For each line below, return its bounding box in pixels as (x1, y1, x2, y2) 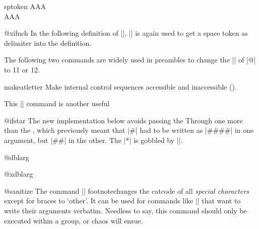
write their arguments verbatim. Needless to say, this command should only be (4, 205, 247, 215)
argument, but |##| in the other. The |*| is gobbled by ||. (4, 134, 183, 145)
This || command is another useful (4, 98, 110, 109)
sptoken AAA (4, 1, 46, 11)
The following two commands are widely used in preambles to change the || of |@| (4, 54, 256, 65)
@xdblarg (4, 169, 33, 179)
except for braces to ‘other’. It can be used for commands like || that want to (4, 195, 241, 206)
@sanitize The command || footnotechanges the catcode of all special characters (4, 185, 249, 196)
